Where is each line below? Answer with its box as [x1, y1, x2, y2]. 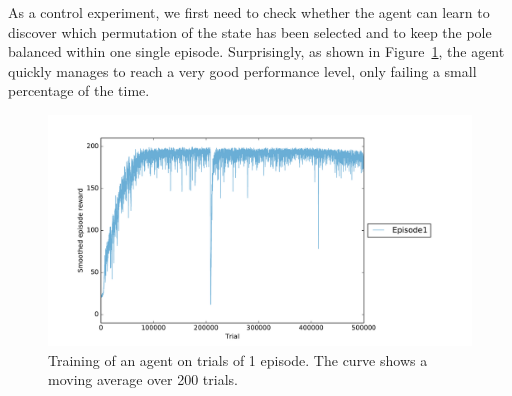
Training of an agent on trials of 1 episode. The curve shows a [48, 349, 428, 370]
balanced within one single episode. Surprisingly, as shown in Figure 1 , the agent [8, 41, 505, 62]
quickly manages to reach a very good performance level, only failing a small [8, 60, 477, 81]
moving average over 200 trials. [48, 369, 238, 390]
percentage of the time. [8, 80, 150, 101]
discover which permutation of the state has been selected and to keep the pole [8, 21, 492, 42]
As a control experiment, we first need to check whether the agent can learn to [8, 2, 490, 22]
